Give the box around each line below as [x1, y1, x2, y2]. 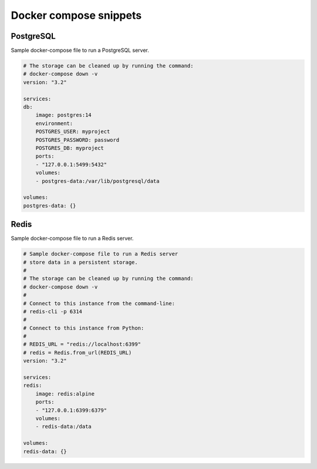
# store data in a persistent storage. [23, 259, 138, 266]
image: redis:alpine [35, 390, 95, 397]
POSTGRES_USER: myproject [35, 128, 110, 135]
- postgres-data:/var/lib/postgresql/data [35, 177, 160, 185]
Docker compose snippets [11, 9, 142, 22]
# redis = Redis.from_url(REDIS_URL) [23, 349, 132, 356]
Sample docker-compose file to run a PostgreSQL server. [11, 47, 149, 54]
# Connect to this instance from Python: [23, 324, 144, 331]
